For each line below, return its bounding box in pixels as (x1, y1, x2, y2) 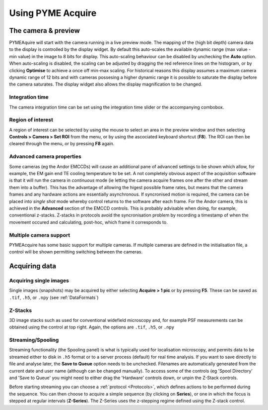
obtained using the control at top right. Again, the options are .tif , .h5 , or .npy (9, 324, 175, 330)
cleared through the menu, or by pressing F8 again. (9, 141, 115, 147)
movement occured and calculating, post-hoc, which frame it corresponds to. (9, 219, 168, 225)
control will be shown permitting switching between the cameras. (9, 249, 143, 255)
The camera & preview (9, 26, 80, 35)
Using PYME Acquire (9, 7, 97, 18)
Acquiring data (9, 262, 57, 271)
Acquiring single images (9, 277, 69, 284)
